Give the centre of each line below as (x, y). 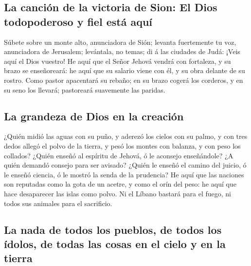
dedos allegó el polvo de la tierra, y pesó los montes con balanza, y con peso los (122, 145)
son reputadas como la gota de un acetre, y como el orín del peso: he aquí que (120, 184)
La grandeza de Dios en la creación (94, 116)
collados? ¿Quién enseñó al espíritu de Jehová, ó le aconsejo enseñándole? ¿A (119, 155)
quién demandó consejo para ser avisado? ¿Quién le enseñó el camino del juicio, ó (125, 165)
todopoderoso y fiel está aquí (78, 21)
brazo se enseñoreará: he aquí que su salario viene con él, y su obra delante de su (125, 70)
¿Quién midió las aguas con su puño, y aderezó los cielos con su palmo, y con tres (126, 136)
